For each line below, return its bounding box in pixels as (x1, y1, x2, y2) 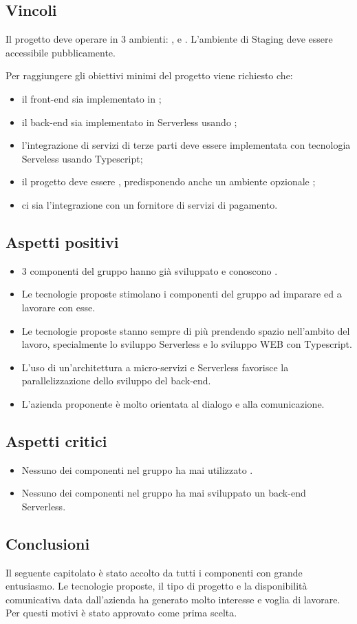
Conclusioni (6, 532, 90, 554)
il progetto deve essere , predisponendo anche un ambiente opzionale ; (21, 174, 316, 189)
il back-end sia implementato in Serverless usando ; (21, 114, 237, 129)
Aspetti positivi (6, 231, 119, 252)
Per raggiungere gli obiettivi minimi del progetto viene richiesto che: (6, 68, 293, 83)
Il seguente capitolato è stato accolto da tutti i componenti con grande (6, 565, 303, 579)
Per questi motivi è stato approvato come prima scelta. (6, 605, 237, 620)
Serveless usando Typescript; (21, 151, 143, 165)
